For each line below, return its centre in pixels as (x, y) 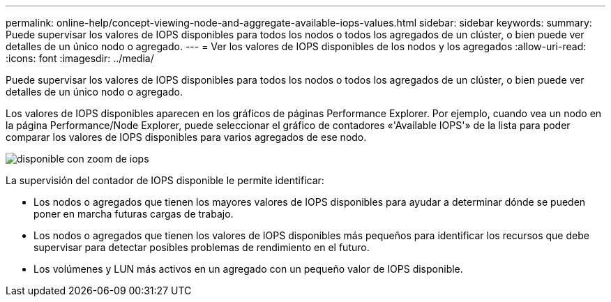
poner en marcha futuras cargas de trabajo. (134, 214)
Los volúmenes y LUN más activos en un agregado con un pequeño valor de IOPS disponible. (248, 269)
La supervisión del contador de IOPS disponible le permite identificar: (165, 180)
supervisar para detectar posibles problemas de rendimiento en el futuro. (202, 247)
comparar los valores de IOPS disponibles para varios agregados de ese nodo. (186, 137)
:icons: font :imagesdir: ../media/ (80, 58)
